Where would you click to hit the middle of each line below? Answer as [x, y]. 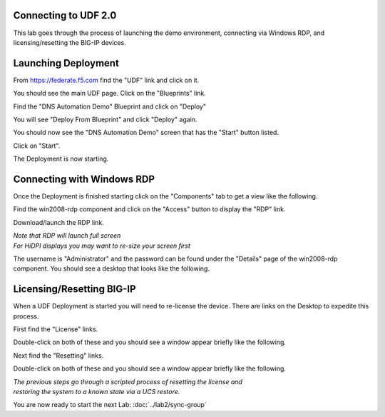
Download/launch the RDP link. [59, 222]
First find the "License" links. [56, 329]
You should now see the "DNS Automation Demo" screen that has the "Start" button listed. [146, 133]
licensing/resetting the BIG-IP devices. [70, 42]
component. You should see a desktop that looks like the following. [112, 268]
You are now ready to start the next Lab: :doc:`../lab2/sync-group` [110, 405]
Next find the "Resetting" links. [58, 355]
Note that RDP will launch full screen [67, 236]
